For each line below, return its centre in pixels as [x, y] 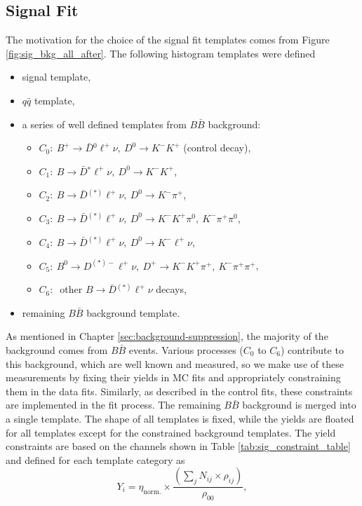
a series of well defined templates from [104, 124]
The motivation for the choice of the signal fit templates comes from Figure [168, 40]
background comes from [57, 349]
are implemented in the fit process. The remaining [113, 405]
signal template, [56, 77]
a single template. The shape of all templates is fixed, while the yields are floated [180, 418]
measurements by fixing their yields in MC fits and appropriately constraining [173, 377]
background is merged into [299, 405]
